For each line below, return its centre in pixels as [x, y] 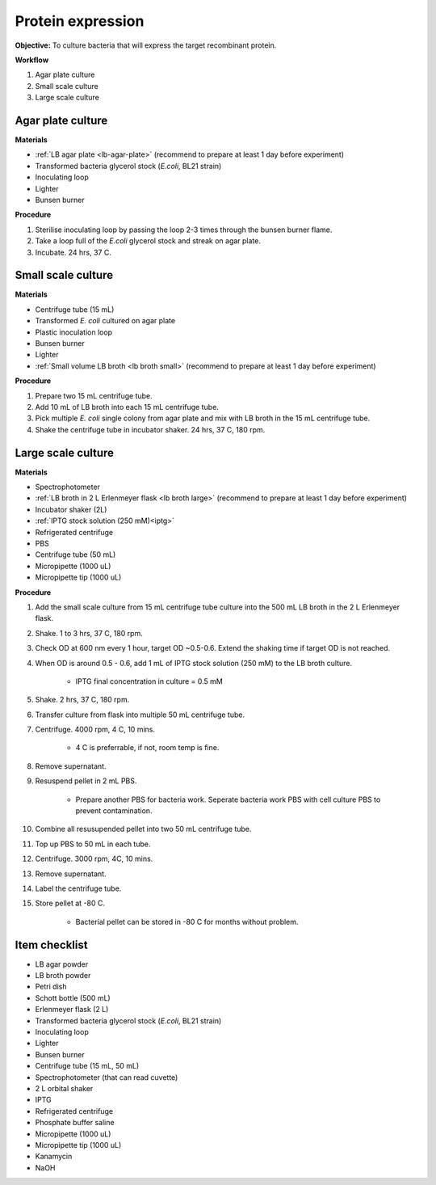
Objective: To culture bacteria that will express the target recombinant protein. [146, 45]
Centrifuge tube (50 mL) [75, 555]
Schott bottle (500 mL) [73, 997]
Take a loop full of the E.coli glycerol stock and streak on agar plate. [148, 241]
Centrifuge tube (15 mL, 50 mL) [87, 1066]
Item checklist [51, 945]
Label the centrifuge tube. [78, 888]
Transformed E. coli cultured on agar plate [105, 321]
